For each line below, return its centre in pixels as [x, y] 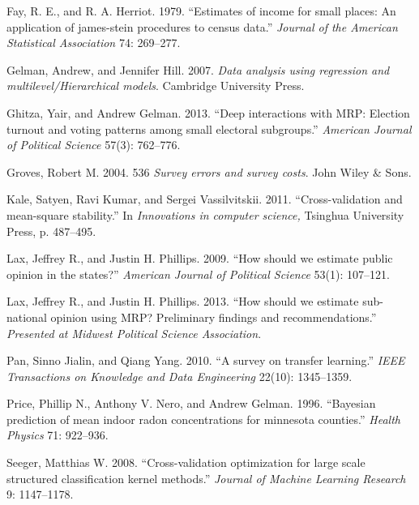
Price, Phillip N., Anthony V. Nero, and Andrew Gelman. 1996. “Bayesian [191, 403]
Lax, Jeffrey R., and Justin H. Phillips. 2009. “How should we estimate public [200, 258]
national [27, 317]
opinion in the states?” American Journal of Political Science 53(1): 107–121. [198, 274]
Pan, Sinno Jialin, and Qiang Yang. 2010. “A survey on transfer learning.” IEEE [206, 360]
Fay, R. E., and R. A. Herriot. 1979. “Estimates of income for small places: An [201, 11]
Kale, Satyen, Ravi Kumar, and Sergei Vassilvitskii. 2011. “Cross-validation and [205, 199]
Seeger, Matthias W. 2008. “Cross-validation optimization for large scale [186, 462]
